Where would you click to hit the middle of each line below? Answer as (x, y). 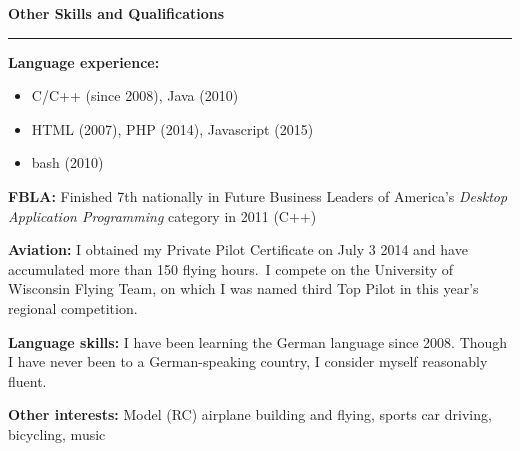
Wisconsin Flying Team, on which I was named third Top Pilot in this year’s (243, 288)
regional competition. (73, 307)
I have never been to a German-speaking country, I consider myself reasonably (248, 361)
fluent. (27, 380)
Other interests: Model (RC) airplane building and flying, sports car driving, (250, 414)
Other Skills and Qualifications (116, 13)
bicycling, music (57, 433)
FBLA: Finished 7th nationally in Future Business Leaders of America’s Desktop (258, 195)
